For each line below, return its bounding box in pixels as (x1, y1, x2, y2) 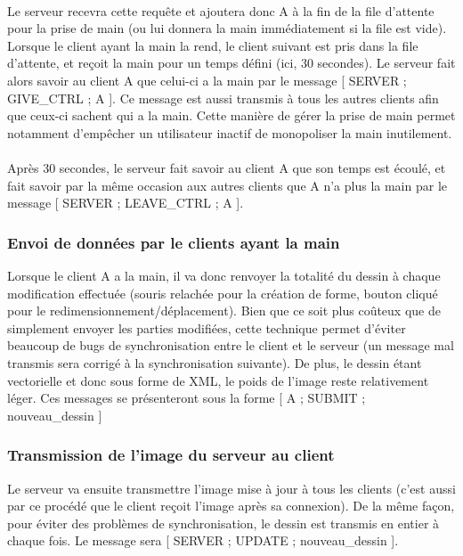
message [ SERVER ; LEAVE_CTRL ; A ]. (7, 193, 244, 212)
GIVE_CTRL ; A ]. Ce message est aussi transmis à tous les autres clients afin (7, 88, 439, 107)
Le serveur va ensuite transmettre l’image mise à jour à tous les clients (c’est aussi (7, 478, 456, 497)
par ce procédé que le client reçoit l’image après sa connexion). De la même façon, (7, 496, 455, 515)
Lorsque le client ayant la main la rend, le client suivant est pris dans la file (7, 36, 418, 54)
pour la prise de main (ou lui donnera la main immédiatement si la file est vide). (7, 19, 447, 37)
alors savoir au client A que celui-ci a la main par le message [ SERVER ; (7, 70, 407, 89)
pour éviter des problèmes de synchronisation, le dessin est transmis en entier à (7, 513, 440, 532)
